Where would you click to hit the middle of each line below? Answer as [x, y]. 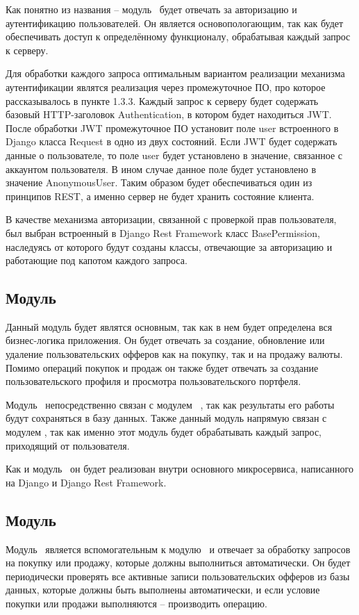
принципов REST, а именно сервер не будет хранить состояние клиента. [160, 196]
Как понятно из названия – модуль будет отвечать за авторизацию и [151, 9]
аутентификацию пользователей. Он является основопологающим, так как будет [175, 23]
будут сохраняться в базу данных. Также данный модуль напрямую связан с [166, 418]
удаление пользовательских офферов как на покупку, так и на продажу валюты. [174, 354]
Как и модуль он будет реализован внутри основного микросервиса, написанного [180, 469]
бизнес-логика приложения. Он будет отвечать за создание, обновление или [165, 340]
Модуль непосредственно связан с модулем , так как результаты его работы [170, 404]
